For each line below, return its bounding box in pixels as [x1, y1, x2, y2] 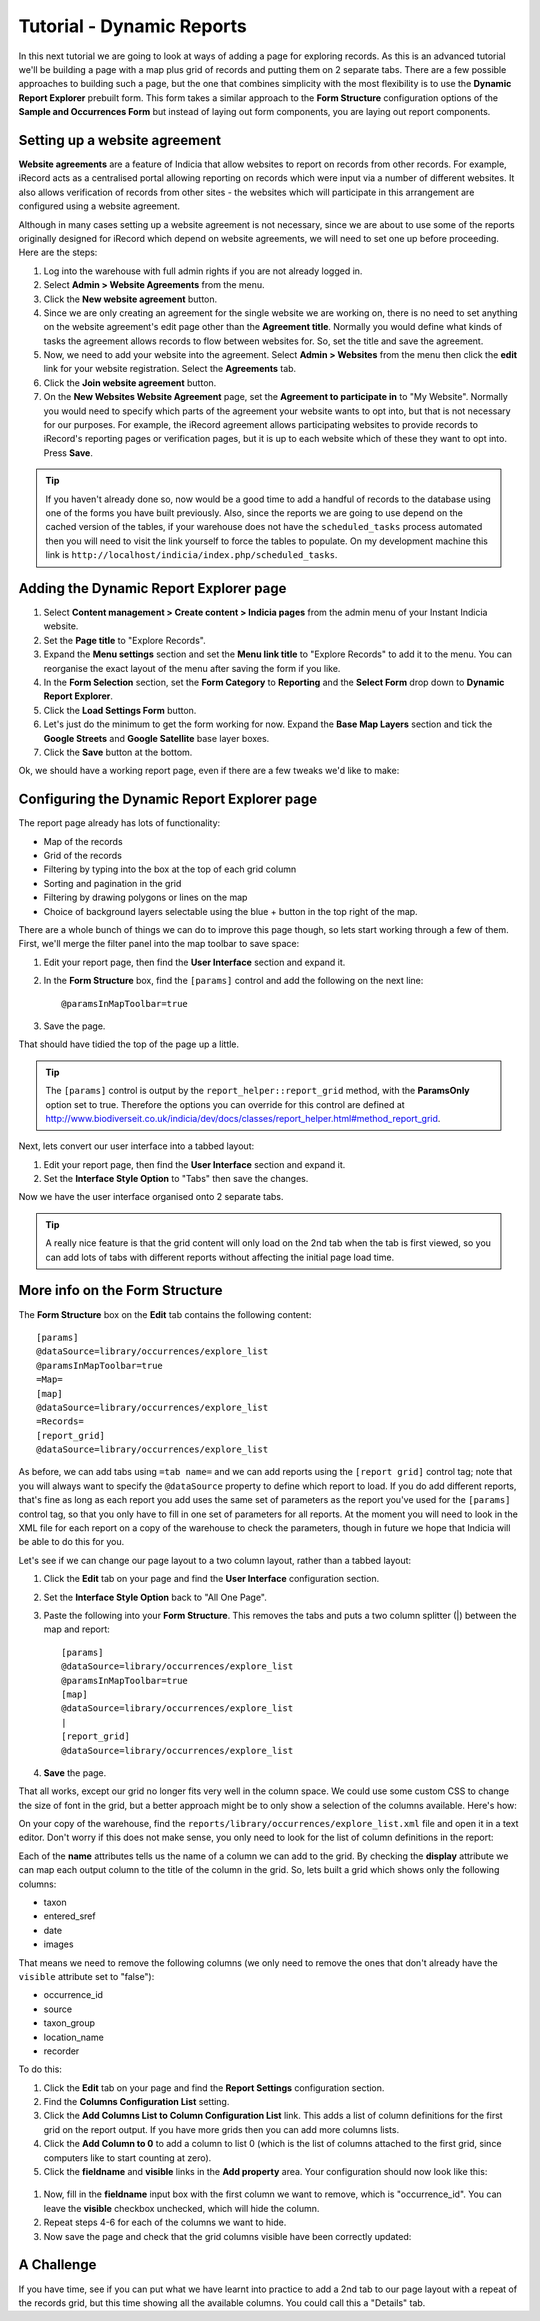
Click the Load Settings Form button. [43, 704, 197, 716]
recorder [43, 2045, 80, 2057]
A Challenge [18, 2256, 97, 2274]
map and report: [43, 1623, 110, 1635]
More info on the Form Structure [18, 1282, 223, 1299]
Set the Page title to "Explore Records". [43, 634, 206, 646]
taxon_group [43, 2017, 95, 2029]
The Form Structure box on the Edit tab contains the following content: [18, 1308, 312, 1320]
